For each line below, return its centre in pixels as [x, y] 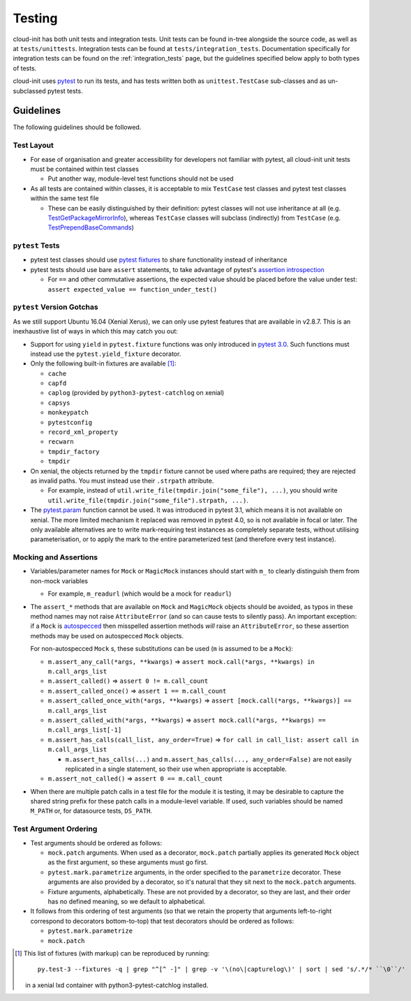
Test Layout [33, 145]
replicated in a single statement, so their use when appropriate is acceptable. [176, 769]
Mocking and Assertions [55, 557]
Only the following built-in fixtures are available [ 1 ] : [103, 363]
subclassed [30, 91]
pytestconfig [70, 422]
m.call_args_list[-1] [85, 730]
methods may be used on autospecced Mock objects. [107, 635]
